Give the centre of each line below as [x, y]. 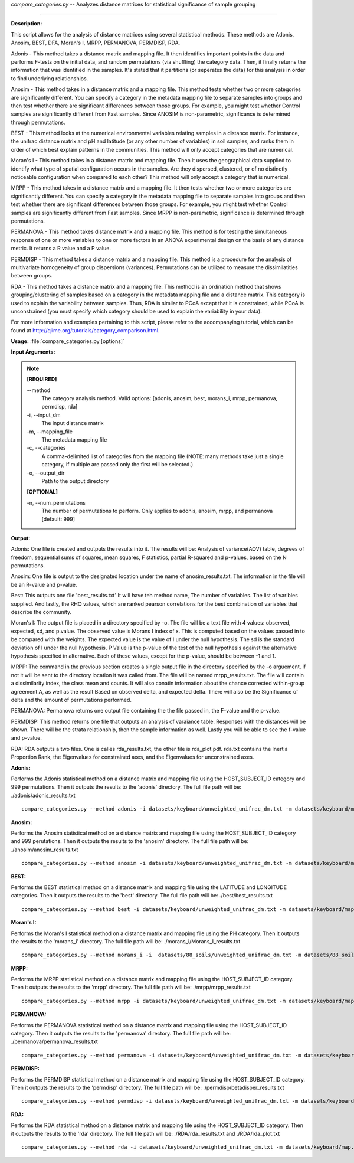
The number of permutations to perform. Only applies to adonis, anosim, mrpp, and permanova [157, 511]
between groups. [32, 276]
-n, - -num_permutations [56, 502]
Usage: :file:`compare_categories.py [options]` [68, 341]
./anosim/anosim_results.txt [45, 850]
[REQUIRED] [42, 379]
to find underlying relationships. [50, 78]
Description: [27, 24]
